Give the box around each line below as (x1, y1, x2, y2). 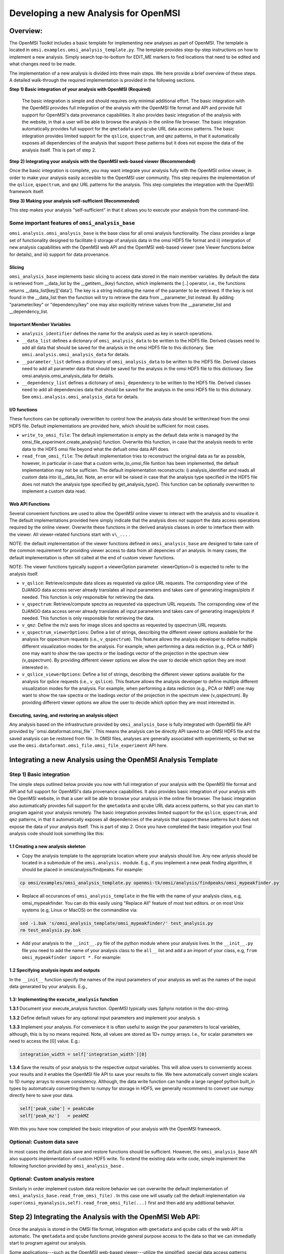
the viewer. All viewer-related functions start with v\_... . (9, 531, 130, 537)
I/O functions (9, 406, 38, 412)
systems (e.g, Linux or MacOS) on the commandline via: (22, 907, 138, 913)
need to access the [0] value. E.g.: (9, 1038, 80, 1044)
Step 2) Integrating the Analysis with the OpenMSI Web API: (9, 1213, 200, 1221)
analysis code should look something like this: (9, 831, 104, 837)
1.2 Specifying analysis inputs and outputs (9, 967, 100, 973)
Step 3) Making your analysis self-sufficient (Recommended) (9, 198, 140, 204)
